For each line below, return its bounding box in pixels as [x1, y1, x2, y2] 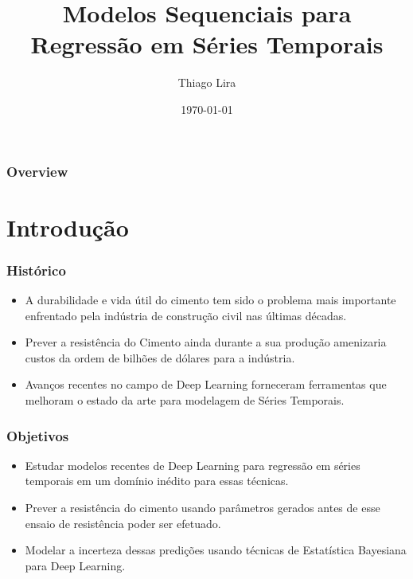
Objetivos [6, 425, 69, 445]
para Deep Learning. [25, 557, 126, 573]
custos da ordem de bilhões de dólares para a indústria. [25, 349, 295, 366]
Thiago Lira [177, 74, 236, 91]
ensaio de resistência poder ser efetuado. [25, 514, 221, 531]
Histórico [6, 260, 66, 280]
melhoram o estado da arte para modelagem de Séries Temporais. [25, 391, 345, 408]
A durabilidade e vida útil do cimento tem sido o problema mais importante [25, 291, 396, 308]
